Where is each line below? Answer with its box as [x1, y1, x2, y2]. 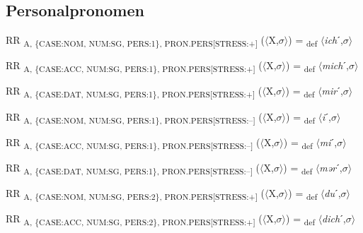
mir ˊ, [321, 83, 343, 98]
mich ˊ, [322, 58, 349, 73]
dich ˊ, [322, 211, 346, 226]
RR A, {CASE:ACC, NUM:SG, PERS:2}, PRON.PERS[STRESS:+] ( [6, 211, 263, 227]
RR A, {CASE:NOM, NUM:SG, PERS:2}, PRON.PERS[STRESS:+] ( [6, 185, 265, 202]
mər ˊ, [319, 160, 342, 174]
